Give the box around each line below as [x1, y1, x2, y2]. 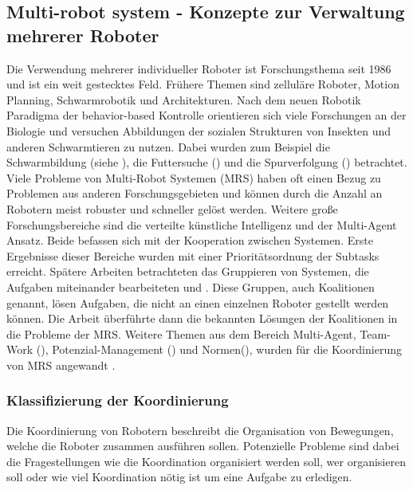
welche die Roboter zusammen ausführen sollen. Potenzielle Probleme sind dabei [6, 437, 399, 454]
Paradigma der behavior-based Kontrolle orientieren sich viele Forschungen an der [6, 107, 407, 123]
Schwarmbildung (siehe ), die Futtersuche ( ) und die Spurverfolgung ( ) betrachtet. [6, 154, 407, 171]
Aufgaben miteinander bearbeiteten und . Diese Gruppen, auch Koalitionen [6, 278, 375, 295]
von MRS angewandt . [6, 356, 116, 373]
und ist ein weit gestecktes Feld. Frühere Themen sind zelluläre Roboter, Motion [6, 76, 399, 92]
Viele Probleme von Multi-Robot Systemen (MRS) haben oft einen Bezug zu [6, 169, 381, 186]
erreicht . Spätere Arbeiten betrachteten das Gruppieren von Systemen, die [6, 263, 369, 280]
